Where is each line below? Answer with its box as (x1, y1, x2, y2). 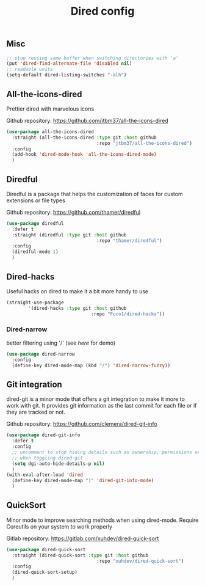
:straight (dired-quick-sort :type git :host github (12, 552, 149, 559)
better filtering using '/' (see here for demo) (6, 339, 116, 346)
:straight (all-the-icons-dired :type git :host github (12, 134, 157, 141)
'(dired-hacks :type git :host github (28, 305, 127, 311)
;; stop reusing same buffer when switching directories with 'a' (6, 55, 179, 61)
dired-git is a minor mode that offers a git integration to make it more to (6, 395, 185, 403)
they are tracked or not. (6, 408, 66, 416)
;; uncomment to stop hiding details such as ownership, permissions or (12, 449, 201, 455)
